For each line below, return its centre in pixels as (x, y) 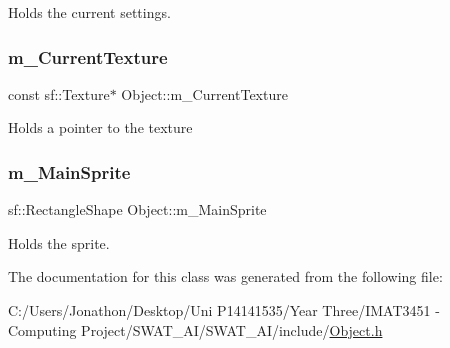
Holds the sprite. (59, 242)
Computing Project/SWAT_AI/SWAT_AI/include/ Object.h (195, 329)
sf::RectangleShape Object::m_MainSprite (137, 209)
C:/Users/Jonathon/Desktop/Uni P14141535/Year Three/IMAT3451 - (224, 310)
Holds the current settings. (89, 12)
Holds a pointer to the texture (100, 127)
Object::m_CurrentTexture (204, 93)
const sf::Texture (59, 93)
